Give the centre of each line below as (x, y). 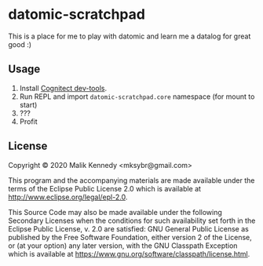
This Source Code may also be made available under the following (115, 212)
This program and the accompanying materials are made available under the (131, 180)
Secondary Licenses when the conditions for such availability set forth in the (132, 220)
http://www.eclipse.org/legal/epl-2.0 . (68, 197)
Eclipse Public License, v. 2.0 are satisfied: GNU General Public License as (128, 228)
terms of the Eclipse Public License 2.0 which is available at (105, 188)
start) (28, 104)
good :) (20, 44)
